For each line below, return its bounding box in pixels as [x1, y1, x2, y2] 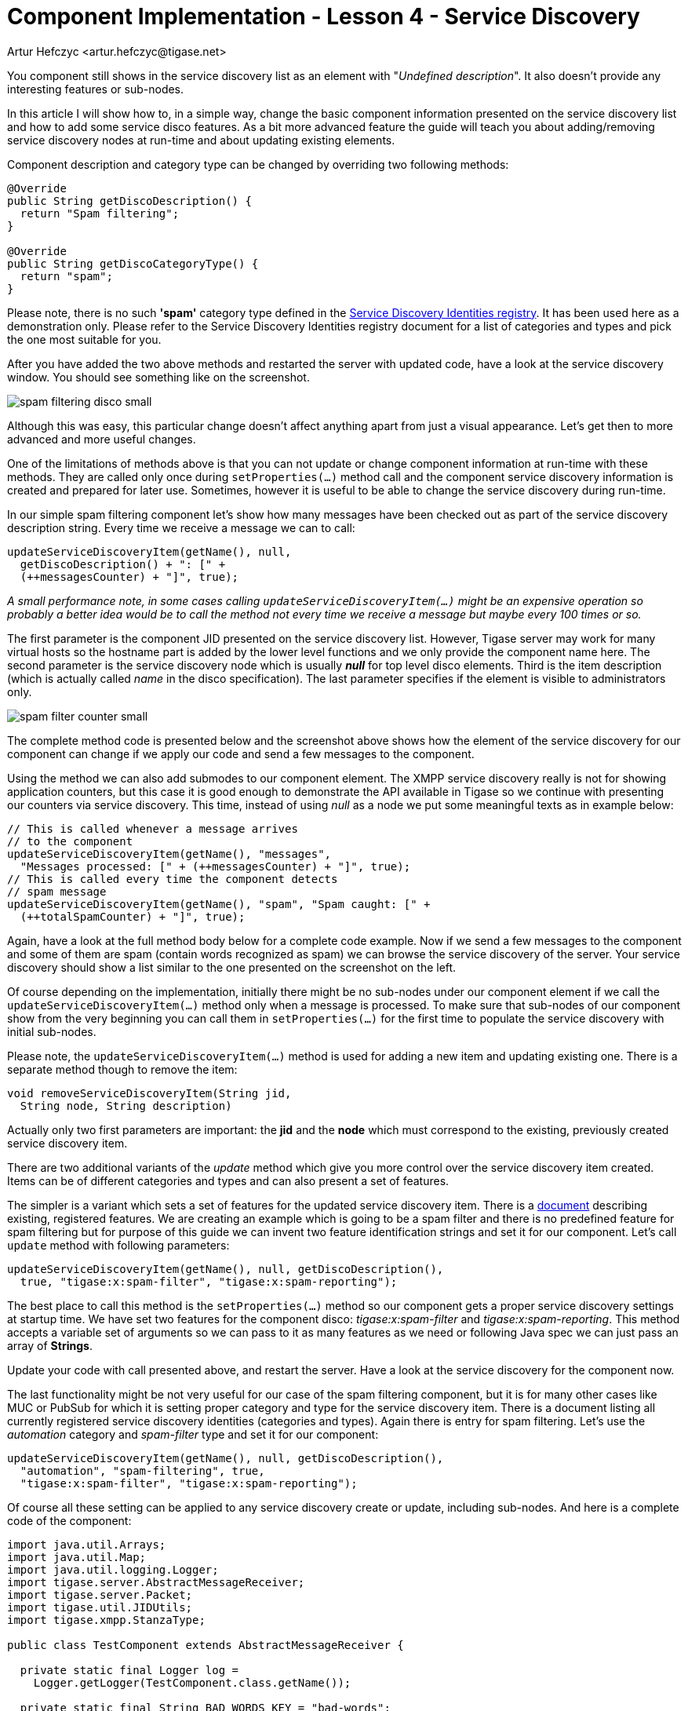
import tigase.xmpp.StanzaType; [7, 1613, 206, 1626]
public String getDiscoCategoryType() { [7, 257, 259, 270]
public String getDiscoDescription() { [7, 194, 252, 207]
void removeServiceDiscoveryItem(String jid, [7, 1086, 292, 1100]
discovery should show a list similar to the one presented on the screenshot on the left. [7, 960, 457, 974]
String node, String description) [20, 1099, 232, 1112]
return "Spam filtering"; [20, 206, 180, 220]
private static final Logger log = [20, 1663, 239, 1676]
